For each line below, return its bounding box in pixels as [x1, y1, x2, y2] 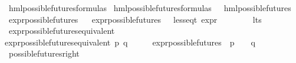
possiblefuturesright [8, 47, 80, 60]
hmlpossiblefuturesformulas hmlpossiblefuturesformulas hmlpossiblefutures [8, 2, 291, 13]
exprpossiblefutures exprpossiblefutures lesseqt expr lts [8, 13, 262, 25]
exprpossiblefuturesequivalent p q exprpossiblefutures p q [5, 36, 255, 48]
